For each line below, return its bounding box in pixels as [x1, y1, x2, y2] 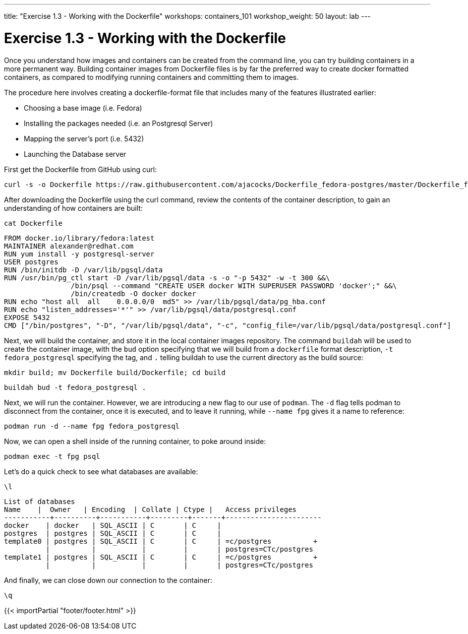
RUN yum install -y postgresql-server [4, 250, 155, 258]
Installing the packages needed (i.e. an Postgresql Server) [24, 119, 213, 127]
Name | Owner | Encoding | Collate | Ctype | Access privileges [4, 505, 297, 513]
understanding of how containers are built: [4, 203, 143, 212]
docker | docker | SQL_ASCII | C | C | [4, 521, 222, 529]
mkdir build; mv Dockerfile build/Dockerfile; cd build [4, 368, 226, 377]
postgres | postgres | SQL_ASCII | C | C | [4, 529, 222, 537]
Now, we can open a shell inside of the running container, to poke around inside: [4, 437, 266, 445]
